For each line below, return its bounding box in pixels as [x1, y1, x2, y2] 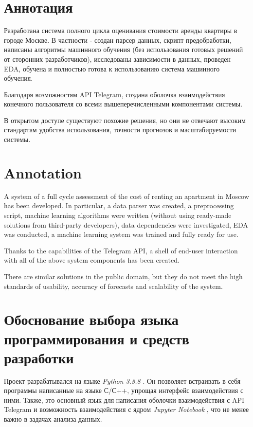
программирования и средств [4, 328, 189, 348]
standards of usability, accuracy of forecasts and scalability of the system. [4, 281, 223, 291]
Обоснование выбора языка [4, 309, 179, 329]
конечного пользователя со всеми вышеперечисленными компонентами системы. [4, 99, 243, 109]
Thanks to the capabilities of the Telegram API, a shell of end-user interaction [4, 245, 238, 255]
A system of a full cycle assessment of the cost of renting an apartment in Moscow [4, 191, 249, 201]
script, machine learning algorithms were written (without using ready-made [4, 210, 232, 220]
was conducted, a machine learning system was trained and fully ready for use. [4, 229, 238, 239]
